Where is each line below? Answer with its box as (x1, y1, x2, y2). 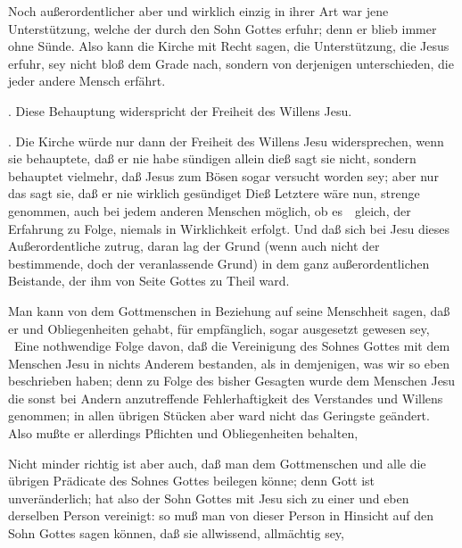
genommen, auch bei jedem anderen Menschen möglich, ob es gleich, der (8, 201, 411, 220)
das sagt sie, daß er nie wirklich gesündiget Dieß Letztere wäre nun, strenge (8, 184, 420, 203)
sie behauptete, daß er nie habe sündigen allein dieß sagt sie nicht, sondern (8, 149, 417, 168)
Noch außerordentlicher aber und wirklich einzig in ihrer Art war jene (8, 2, 389, 20)
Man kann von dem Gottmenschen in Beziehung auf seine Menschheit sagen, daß (8, 301, 450, 320)
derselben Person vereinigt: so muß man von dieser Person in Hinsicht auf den (8, 506, 434, 525)
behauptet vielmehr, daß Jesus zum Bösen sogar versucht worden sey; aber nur (8, 166, 439, 185)
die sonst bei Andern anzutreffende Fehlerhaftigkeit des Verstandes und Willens (8, 388, 443, 407)
